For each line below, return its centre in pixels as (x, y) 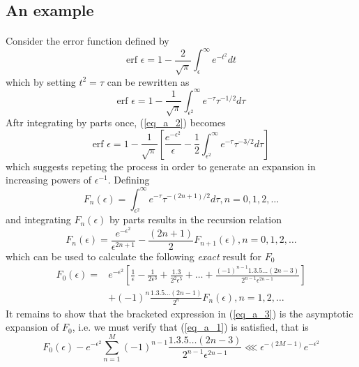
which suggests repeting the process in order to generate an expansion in (161, 166)
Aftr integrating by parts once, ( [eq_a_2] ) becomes (116, 122)
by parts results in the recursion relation (196, 219)
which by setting (41, 81)
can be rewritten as (148, 81)
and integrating (38, 219)
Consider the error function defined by (87, 41)
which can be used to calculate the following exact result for (134, 256)
